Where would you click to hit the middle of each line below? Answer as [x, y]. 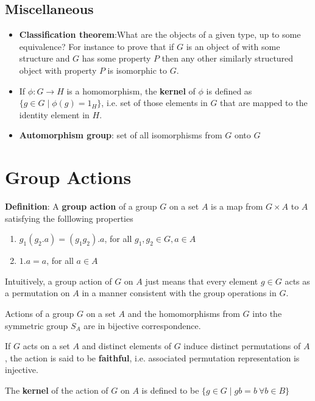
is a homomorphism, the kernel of [131, 90]
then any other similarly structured [228, 58]
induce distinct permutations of [242, 346]
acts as [297, 281]
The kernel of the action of [57, 390]
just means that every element [202, 281]
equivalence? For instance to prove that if [97, 46]
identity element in [54, 114]
